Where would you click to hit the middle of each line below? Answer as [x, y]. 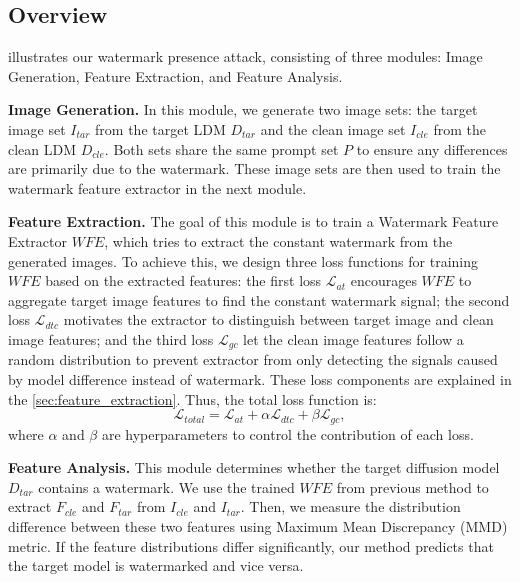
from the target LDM [160, 128]
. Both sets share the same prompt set [221, 148]
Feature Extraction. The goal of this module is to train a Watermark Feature [253, 221]
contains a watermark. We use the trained [166, 486]
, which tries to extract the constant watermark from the [278, 240]
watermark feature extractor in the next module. [157, 187]
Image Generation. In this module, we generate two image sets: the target [243, 109]
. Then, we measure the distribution [350, 506]
